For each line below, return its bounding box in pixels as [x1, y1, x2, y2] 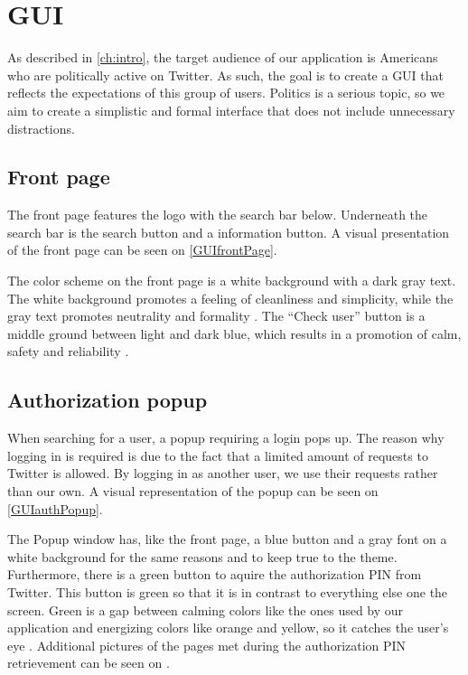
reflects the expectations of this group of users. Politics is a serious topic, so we [7, 83, 445, 102]
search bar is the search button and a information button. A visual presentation [7, 222, 450, 241]
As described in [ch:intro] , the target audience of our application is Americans [7, 48, 438, 67]
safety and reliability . [7, 342, 129, 361]
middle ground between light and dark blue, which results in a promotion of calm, [7, 323, 462, 342]
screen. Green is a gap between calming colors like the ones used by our [7, 600, 404, 619]
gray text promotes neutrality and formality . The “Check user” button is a [7, 306, 426, 325]
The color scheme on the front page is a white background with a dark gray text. [7, 271, 456, 290]
